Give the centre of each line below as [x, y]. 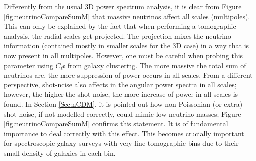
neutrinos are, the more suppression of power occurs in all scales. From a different [128, 75]
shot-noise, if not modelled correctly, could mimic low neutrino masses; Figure [123, 114]
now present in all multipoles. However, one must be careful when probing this [124, 55]
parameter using [29, 65]
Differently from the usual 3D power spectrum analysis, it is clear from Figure [123, 6]
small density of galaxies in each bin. [60, 152]
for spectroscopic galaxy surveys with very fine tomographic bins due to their [121, 143]
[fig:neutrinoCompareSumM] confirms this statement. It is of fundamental [116, 123]
